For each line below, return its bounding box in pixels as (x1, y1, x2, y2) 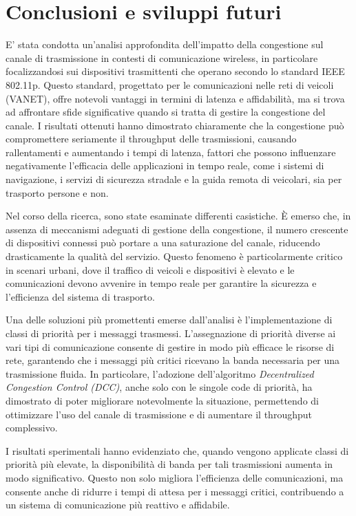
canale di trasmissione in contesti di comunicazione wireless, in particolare (6, 50, 318, 65)
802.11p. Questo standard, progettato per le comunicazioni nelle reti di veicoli (6, 77, 334, 92)
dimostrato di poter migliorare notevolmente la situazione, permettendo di (6, 393, 319, 407)
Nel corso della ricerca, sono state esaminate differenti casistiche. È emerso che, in (6, 208, 351, 223)
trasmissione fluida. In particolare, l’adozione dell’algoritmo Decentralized (6, 366, 314, 380)
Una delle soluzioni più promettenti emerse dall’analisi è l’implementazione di (6, 312, 333, 327)
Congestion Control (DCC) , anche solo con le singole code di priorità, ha (6, 380, 313, 394)
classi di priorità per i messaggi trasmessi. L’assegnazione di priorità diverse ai (6, 326, 336, 340)
